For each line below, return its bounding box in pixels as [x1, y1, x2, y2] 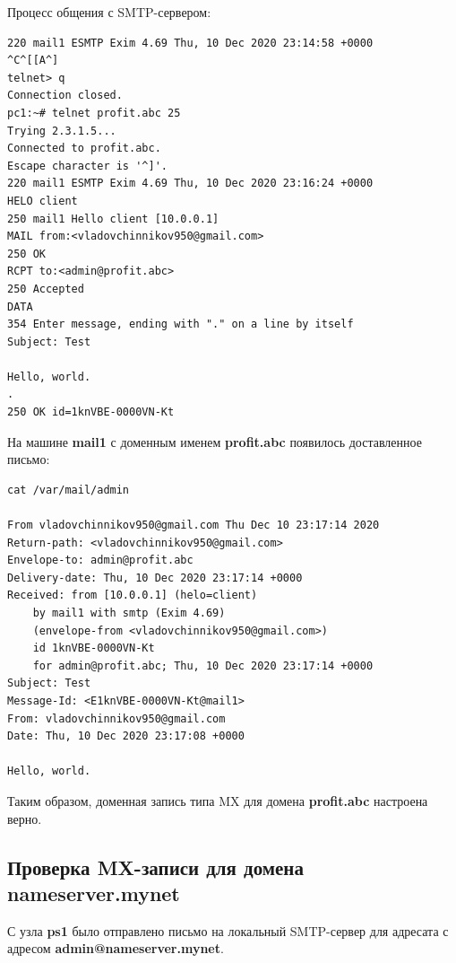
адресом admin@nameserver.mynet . [7, 939, 224, 958]
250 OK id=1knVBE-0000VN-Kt [7, 406, 175, 419]
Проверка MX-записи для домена [7, 853, 304, 880]
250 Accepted [7, 282, 84, 295]
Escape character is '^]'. [7, 159, 168, 172]
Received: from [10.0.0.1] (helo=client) [7, 589, 258, 602]
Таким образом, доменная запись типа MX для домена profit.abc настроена [7, 791, 428, 810]
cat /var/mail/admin [7, 483, 130, 496]
